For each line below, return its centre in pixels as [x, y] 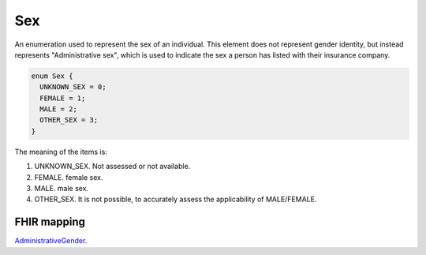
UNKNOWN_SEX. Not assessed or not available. [112, 167]
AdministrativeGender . [51, 241]
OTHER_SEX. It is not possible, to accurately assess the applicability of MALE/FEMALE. [176, 199]
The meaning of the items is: [61, 152]
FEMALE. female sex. [69, 177]
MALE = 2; [59, 109]
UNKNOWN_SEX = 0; [73, 87]
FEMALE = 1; [63, 98]
